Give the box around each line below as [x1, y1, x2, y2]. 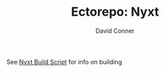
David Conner [95, 27, 135, 35]
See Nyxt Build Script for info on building [6, 57, 122, 65]
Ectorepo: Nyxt [70, 4, 160, 20]
